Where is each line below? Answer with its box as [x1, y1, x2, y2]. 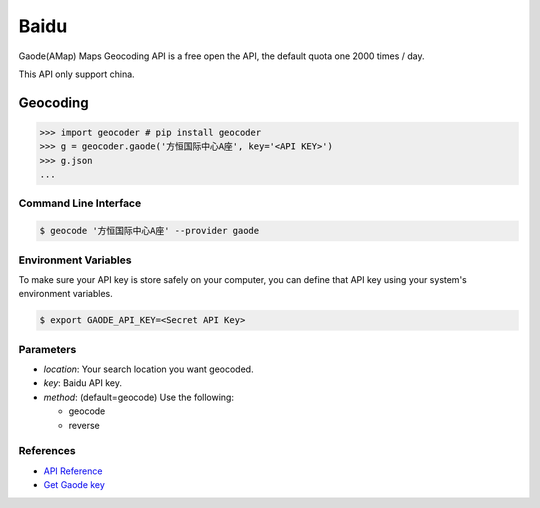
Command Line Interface [18, 196, 142, 210]
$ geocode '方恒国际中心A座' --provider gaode [39, 225, 260, 237]
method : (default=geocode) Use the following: [43, 391, 235, 403]
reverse [68, 419, 100, 431]
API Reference [43, 465, 103, 477]
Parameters [18, 342, 77, 356]
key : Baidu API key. [43, 377, 123, 389]
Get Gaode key [43, 479, 105, 491]
